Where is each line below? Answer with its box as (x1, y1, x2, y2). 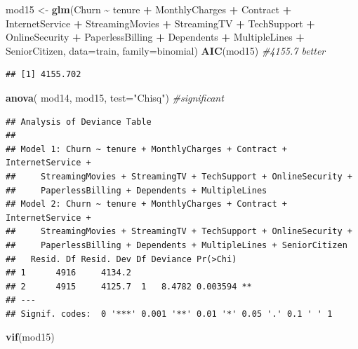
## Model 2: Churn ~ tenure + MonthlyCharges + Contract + (6, 199, 287, 210)
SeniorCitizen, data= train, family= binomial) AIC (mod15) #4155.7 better (6, 43, 326, 57)
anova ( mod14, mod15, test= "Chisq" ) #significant (6, 90, 224, 104)
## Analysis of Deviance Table (6, 116, 152, 127)
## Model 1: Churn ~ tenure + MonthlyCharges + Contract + (6, 144, 287, 154)
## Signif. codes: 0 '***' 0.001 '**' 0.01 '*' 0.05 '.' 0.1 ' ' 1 (6, 308, 333, 319)
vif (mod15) (6, 329, 55, 344)
